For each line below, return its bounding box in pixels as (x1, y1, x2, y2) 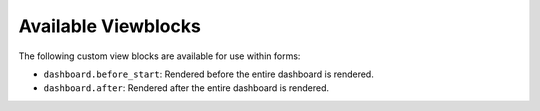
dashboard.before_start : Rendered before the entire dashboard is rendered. (43, 68, 374, 80)
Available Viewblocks (18, 15, 202, 37)
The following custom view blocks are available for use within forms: (18, 50, 301, 62)
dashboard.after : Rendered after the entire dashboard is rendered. (43, 82, 330, 94)
